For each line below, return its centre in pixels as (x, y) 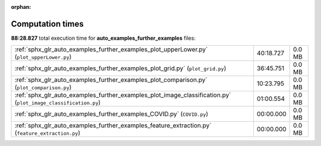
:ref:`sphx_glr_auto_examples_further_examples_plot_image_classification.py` (123, 95)
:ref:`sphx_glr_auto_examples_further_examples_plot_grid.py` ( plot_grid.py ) (120, 68)
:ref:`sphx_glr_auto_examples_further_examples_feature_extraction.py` (113, 126)
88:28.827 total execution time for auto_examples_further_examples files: (103, 38)
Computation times (47, 24)
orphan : (21, 7)
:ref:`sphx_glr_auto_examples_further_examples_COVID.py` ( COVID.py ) (111, 114)
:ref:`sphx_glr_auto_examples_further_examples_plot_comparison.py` (111, 80)
